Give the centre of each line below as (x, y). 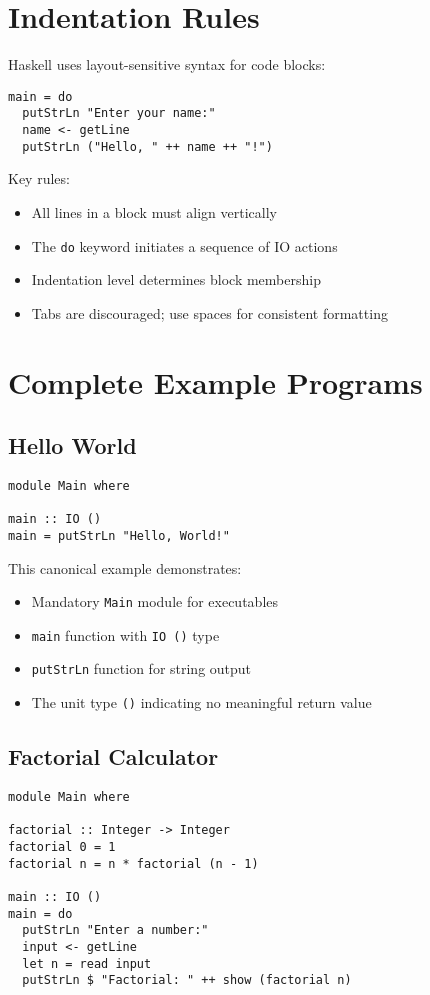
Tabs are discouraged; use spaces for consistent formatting (209, 312)
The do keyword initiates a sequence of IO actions (184, 245)
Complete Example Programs (215, 381)
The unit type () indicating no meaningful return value (201, 702)
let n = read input (87, 963)
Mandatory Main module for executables (155, 601)
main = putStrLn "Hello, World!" (119, 535)
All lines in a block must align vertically (154, 211)
